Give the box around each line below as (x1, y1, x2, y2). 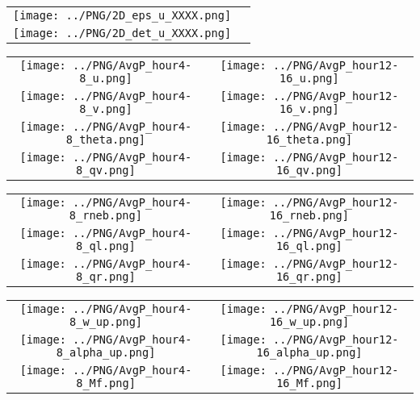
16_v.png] (279, 102, 339, 115)
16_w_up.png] (269, 315, 350, 328)
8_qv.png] (76, 164, 136, 177)
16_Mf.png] (276, 377, 342, 390)
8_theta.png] (65, 133, 146, 146)
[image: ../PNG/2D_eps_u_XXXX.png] (13, 9, 232, 22)
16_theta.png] (266, 133, 353, 146)
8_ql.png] (76, 240, 136, 252)
